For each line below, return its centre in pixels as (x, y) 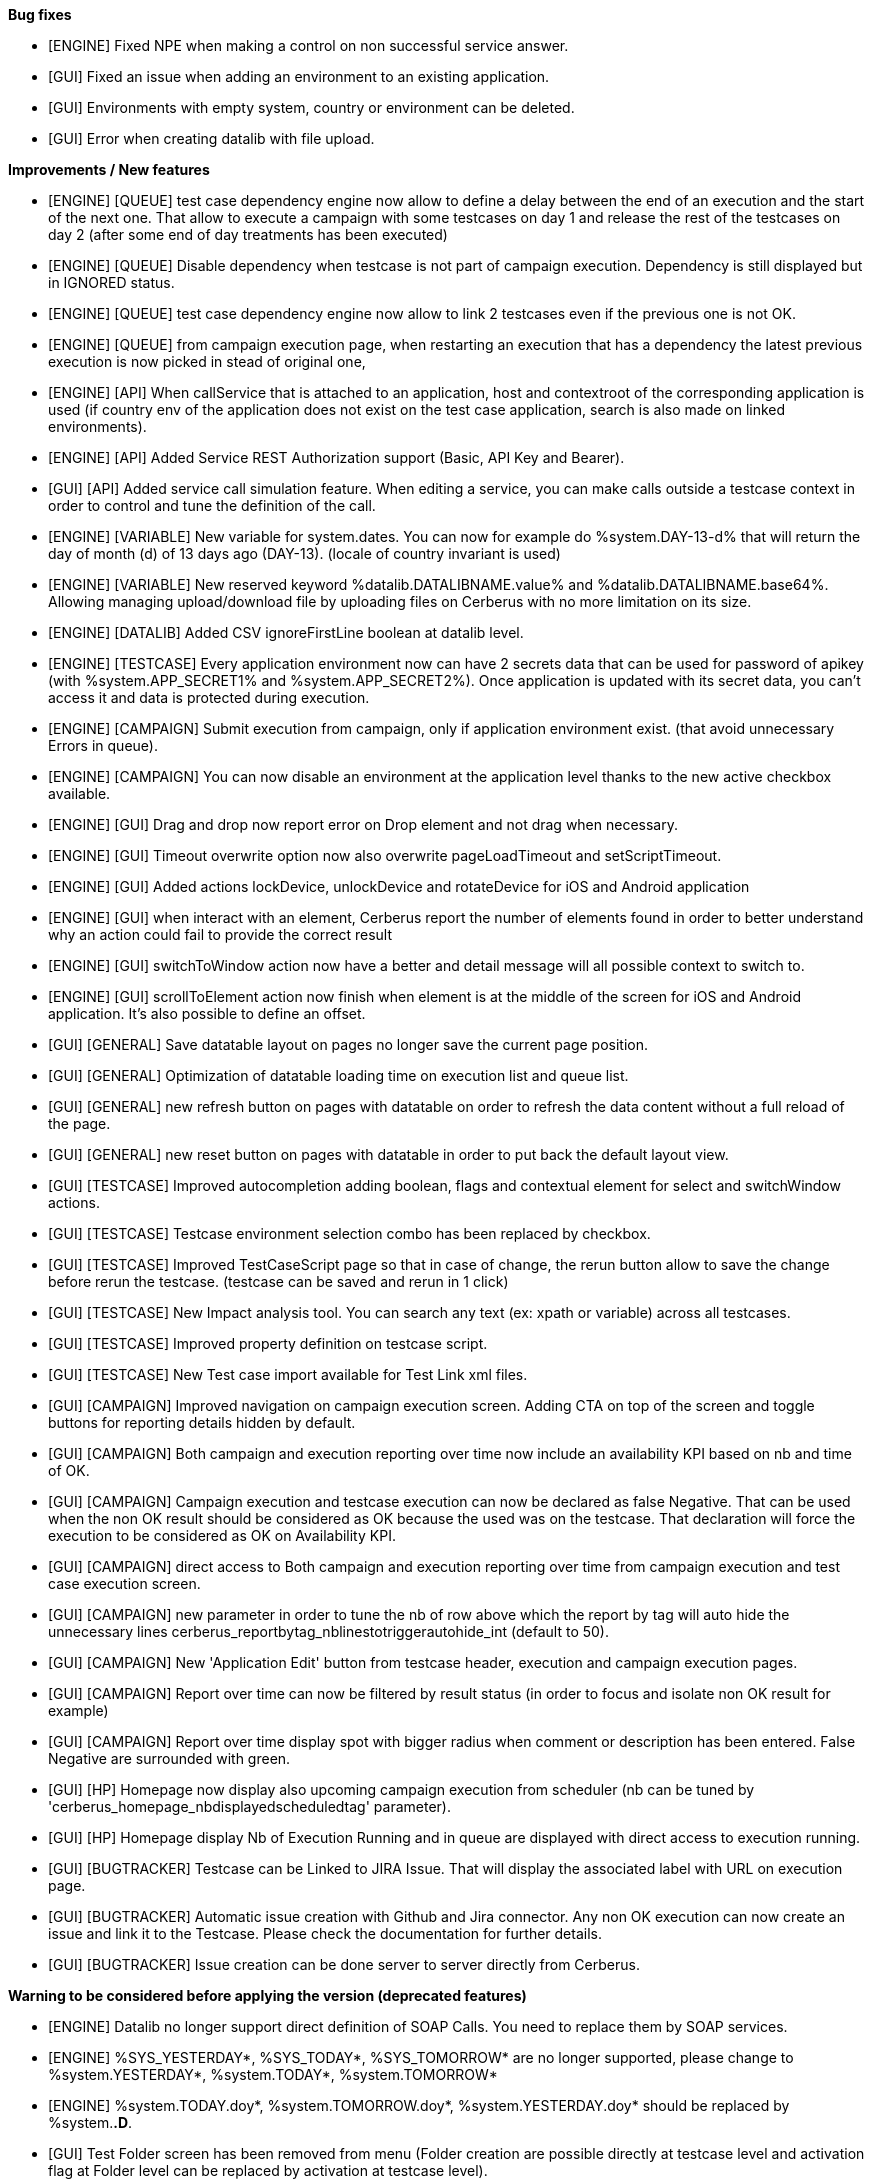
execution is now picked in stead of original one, (207, 361)
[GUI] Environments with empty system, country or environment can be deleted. (311, 107)
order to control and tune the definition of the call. (212, 505)
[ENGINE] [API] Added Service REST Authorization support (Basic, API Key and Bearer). (336, 457)
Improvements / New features (109, 169)
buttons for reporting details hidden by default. (202, 1422)
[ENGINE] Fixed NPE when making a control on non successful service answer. (308, 45)
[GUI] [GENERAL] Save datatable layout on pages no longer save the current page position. (348, 1044)
